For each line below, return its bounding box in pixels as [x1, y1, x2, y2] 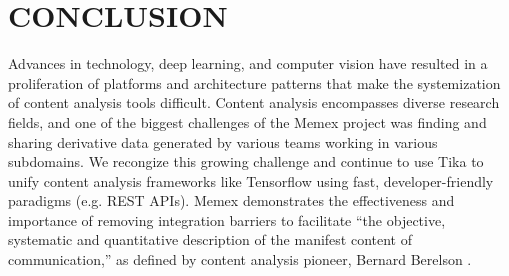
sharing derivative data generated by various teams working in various [8, 131, 438, 152]
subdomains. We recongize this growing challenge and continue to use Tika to [8, 151, 484, 172]
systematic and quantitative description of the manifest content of [8, 229, 413, 250]
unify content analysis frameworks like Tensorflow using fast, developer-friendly [8, 170, 494, 191]
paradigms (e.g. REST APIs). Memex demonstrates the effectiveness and [8, 190, 455, 211]
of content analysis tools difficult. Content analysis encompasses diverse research [8, 92, 500, 113]
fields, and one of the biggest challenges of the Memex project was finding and [8, 111, 487, 132]
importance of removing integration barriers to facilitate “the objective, [8, 209, 446, 230]
